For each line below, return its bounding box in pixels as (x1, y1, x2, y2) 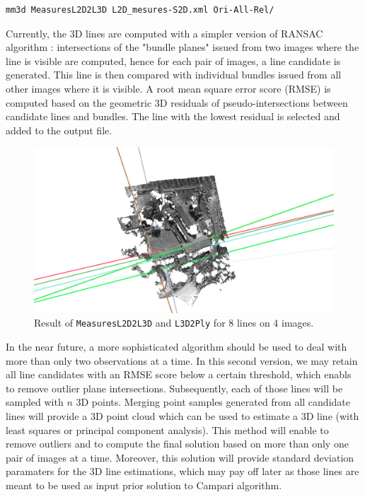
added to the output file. (6, 122, 112, 137)
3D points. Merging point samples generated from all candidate (76, 394, 350, 409)
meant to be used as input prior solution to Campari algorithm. (6, 477, 282, 492)
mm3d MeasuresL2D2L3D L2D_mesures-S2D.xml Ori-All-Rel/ (6, 5, 274, 15)
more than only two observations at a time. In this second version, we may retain (6, 353, 358, 368)
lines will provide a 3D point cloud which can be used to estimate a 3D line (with (6, 408, 359, 423)
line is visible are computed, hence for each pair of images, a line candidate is (6, 53, 341, 68)
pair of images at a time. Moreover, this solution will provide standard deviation (6, 450, 354, 464)
